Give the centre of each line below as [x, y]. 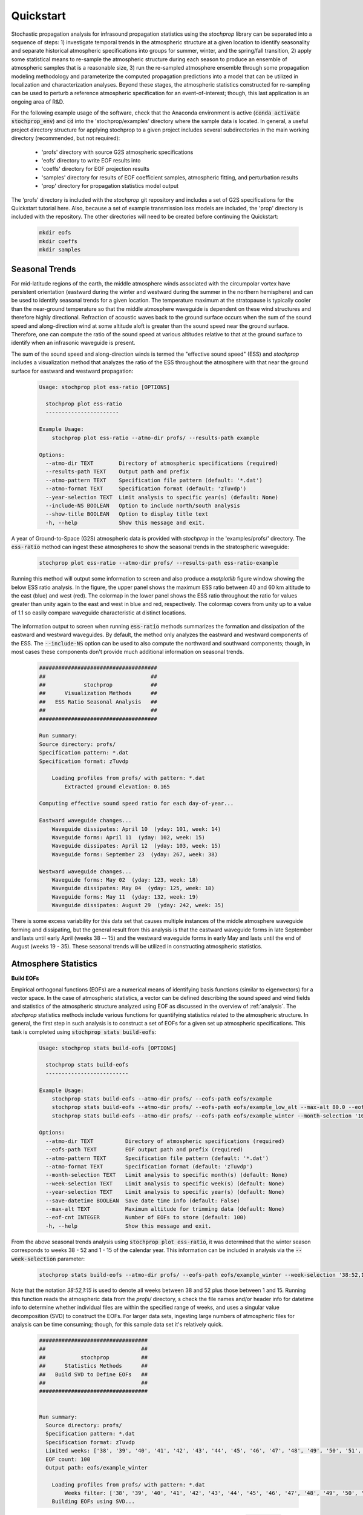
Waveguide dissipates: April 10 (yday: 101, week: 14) [136, 829]
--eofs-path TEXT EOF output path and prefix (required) [145, 1150]
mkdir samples [60, 250]
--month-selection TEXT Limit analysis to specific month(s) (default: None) [167, 1175]
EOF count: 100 [68, 1459]
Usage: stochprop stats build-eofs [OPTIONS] [108, 1048]
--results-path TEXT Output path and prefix [117, 472]
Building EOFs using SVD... [93, 1502]
